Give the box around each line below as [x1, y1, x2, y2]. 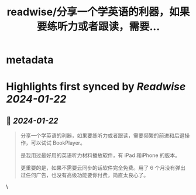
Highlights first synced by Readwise [6, 80, 186, 94]
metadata [6, 53, 54, 67]
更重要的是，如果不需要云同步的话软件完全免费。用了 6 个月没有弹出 [20, 165, 186, 172]
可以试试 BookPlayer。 [30, 139, 86, 146]
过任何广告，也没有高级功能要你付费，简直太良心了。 [20, 172, 149, 179]
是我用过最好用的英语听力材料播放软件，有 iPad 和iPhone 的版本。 [20, 152, 180, 159]
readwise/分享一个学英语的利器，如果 [6, 5, 190, 19]
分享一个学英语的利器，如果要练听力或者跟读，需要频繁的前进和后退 [20, 132, 185, 139]
